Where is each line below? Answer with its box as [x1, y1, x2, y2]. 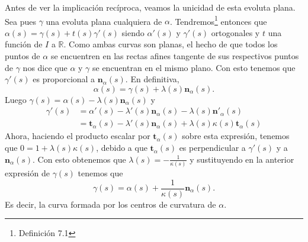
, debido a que [96, 141, 147, 154]
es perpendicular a [179, 141, 246, 154]
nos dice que [23, 61, 68, 73]
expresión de [5, 166, 50, 179]
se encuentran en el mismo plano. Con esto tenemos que [92, 61, 296, 73]
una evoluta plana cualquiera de [46, 15, 162, 27]
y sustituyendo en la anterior [190, 153, 294, 165]
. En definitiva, [125, 73, 179, 85]
